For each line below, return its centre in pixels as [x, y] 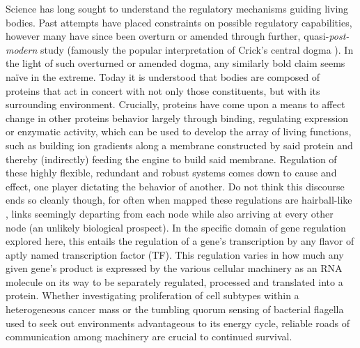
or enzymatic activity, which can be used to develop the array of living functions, [179, 131]
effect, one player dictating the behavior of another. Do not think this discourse [175, 186]
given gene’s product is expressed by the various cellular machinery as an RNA [174, 268]
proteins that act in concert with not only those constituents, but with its [163, 90]
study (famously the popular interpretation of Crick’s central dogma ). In [197, 49]
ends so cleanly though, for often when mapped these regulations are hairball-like [179, 200]
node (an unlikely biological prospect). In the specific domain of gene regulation [176, 227]
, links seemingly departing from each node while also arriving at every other [170, 213]
